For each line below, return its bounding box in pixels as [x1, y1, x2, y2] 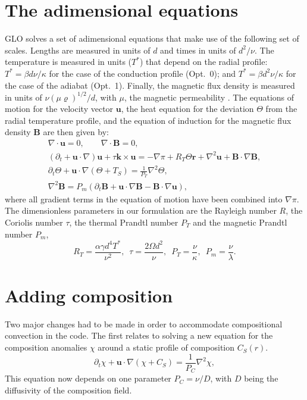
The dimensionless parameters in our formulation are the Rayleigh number [5, 204, 277, 217]
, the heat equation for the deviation [121, 102, 254, 115]
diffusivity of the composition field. [5, 383, 132, 396]
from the [265, 102, 297, 115]
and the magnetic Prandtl [193, 216, 287, 229]
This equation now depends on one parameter [5, 372, 171, 385]
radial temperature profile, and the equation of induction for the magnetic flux [5, 114, 292, 126]
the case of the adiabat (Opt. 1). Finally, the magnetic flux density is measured [5, 79, 295, 91]
